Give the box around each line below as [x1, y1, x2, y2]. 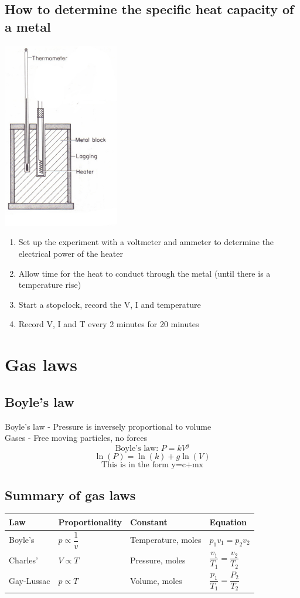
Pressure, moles [130, 553, 186, 566]
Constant [130, 515, 168, 528]
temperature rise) [18, 278, 81, 291]
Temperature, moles [130, 534, 202, 546]
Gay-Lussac [9, 575, 50, 587]
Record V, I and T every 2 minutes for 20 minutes [18, 318, 199, 330]
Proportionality [58, 515, 122, 528]
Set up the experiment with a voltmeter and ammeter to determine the [18, 236, 274, 248]
